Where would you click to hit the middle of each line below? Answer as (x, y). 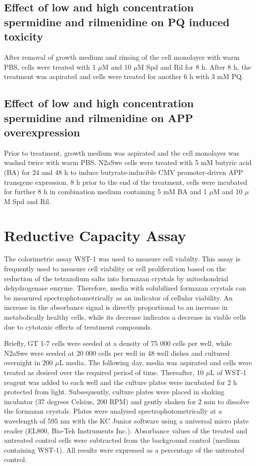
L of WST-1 (228, 372)
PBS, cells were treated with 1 (50, 66)
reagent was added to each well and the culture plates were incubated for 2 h (121, 382)
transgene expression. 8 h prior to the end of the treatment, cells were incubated (126, 182)
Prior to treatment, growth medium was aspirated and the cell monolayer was (122, 152)
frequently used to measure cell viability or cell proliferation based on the (115, 269)
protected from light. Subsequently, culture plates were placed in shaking (114, 392)
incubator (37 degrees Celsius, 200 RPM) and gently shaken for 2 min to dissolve (127, 401)
